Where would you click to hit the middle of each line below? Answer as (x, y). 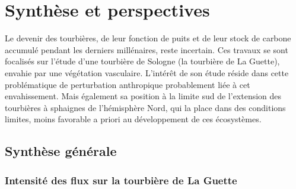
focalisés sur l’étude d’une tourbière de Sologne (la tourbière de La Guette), (142, 61)
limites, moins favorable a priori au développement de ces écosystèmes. (133, 119)
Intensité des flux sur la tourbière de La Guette (121, 180)
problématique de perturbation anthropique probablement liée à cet (128, 84)
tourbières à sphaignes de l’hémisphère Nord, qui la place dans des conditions (145, 107)
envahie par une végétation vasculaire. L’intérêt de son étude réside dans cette (147, 72)
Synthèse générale (61, 151)
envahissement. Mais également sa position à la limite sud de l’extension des (143, 96)
